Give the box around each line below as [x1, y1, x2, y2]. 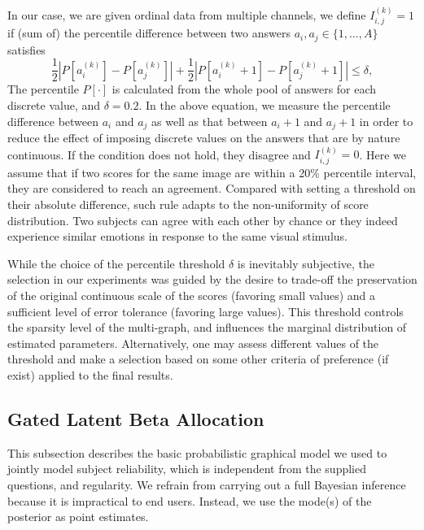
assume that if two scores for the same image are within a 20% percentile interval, [7, 163, 417, 180]
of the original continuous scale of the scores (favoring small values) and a [7, 286, 376, 303]
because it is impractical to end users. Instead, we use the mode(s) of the [7, 492, 372, 509]
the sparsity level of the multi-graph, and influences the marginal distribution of [7, 319, 407, 336]
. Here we [359, 146, 406, 163]
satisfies [7, 41, 46, 58]
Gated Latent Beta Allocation [7, 406, 264, 431]
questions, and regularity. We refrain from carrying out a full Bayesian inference [7, 476, 406, 493]
